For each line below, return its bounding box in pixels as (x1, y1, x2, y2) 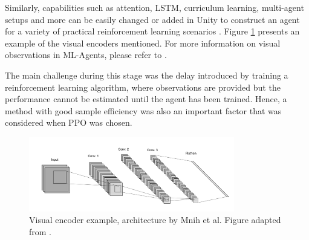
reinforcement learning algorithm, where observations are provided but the (5, 80, 281, 93)
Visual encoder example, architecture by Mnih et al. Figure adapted (29, 213, 281, 226)
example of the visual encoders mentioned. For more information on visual (5, 36, 281, 49)
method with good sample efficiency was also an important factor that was (5, 104, 282, 117)
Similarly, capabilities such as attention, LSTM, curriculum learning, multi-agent (5, 1, 304, 13)
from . (29, 225, 52, 238)
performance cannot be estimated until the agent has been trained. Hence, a (5, 92, 287, 105)
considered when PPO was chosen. (5, 116, 132, 129)
